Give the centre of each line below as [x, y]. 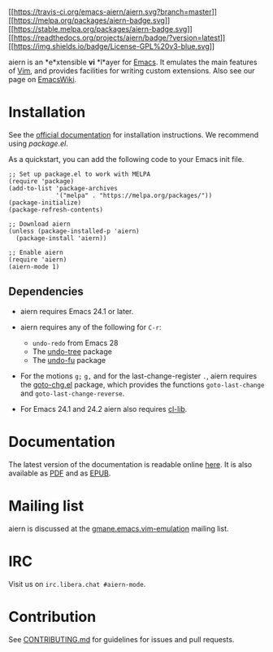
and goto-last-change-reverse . [72, 393]
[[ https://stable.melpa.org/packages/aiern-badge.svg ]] [100, 29]
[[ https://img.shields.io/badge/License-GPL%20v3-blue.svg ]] [112, 46]
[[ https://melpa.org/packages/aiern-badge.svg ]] [89, 20]
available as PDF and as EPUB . [60, 473]
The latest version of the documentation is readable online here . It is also [130, 464]
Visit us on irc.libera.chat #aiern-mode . [77, 584]
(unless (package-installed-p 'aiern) [74, 231]
